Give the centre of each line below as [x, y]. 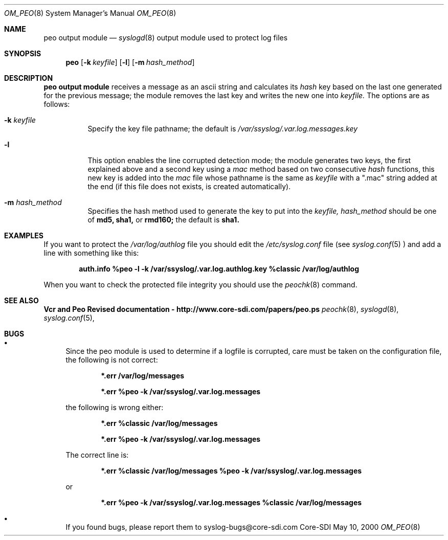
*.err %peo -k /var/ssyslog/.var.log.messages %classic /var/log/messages [231, 502]
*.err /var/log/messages [143, 376]
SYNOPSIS [23, 53]
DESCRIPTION [29, 78]
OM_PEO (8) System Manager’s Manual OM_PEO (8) [90, 13]
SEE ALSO [21, 300]
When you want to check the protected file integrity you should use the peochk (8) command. [200, 285]
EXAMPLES [24, 235]
